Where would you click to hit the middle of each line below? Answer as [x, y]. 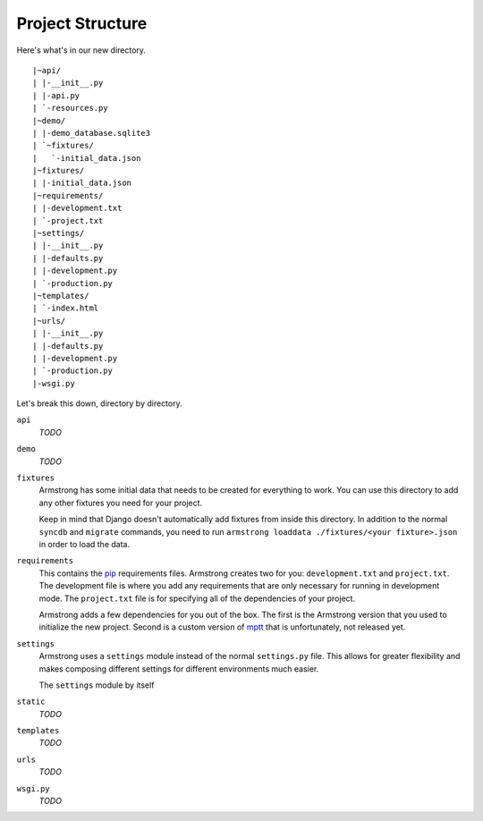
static [31, 702]
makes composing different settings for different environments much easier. [179, 669]
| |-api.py [56, 95]
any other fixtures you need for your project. [121, 503]
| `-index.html [66, 308]
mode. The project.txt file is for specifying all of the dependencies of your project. [197, 598]
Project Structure [82, 23]
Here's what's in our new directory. [81, 50]
